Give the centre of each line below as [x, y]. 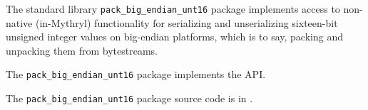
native [19, 22]
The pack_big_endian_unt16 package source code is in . [129, 98]
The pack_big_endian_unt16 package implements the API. [136, 74]
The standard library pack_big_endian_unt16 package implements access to [173, 9]
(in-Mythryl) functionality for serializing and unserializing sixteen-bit [186, 22]
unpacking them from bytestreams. [82, 50]
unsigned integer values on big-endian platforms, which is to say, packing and [174, 37]
